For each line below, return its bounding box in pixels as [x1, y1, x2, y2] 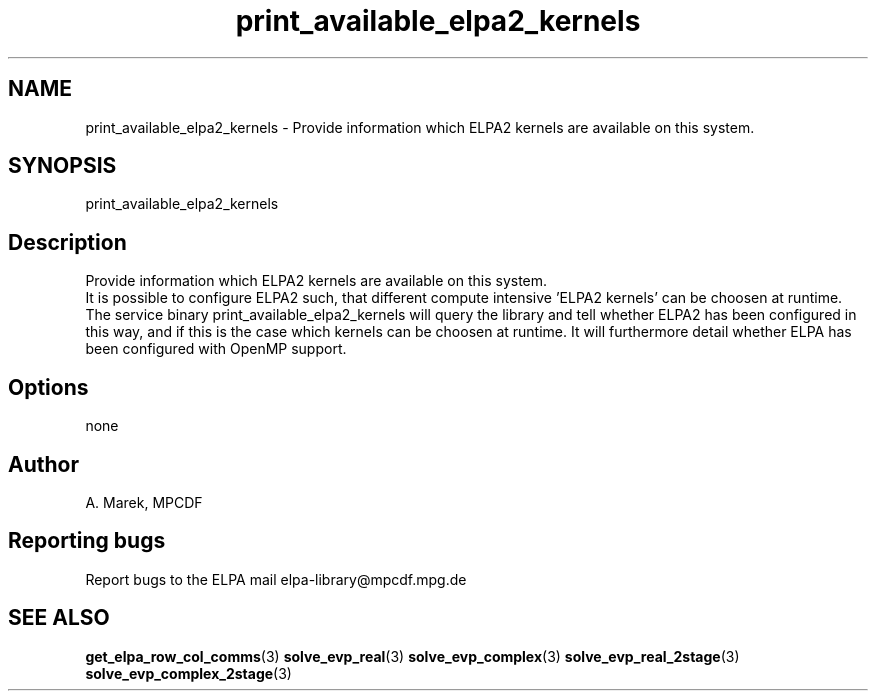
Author [8, 451, 79, 477]
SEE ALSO [8, 605, 110, 631]
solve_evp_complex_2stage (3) [85, 664, 292, 682]
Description [8, 229, 127, 255]
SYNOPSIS [8, 153, 117, 179]
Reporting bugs [8, 528, 166, 554]
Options [8, 374, 89, 400]
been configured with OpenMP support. [85, 340, 347, 358]
